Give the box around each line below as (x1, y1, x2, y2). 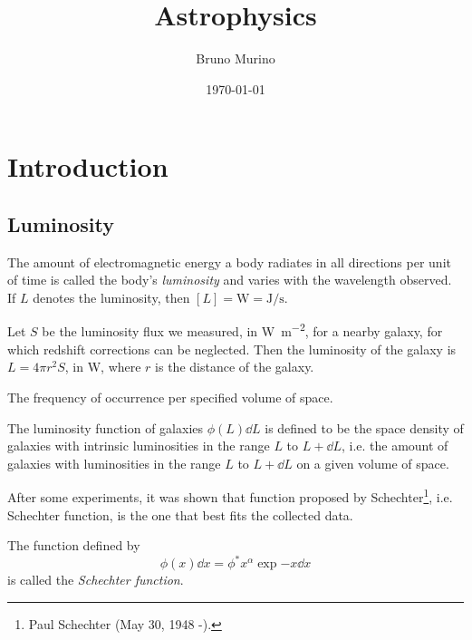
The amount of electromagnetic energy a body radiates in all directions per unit (7, 252, 451, 271)
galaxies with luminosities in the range (7, 453, 221, 472)
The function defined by (7, 536, 140, 555)
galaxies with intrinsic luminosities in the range (7, 436, 270, 455)
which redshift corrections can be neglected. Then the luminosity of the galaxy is (7, 339, 457, 358)
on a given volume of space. (296, 453, 449, 472)
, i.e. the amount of (341, 436, 448, 455)
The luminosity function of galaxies (7, 418, 204, 437)
